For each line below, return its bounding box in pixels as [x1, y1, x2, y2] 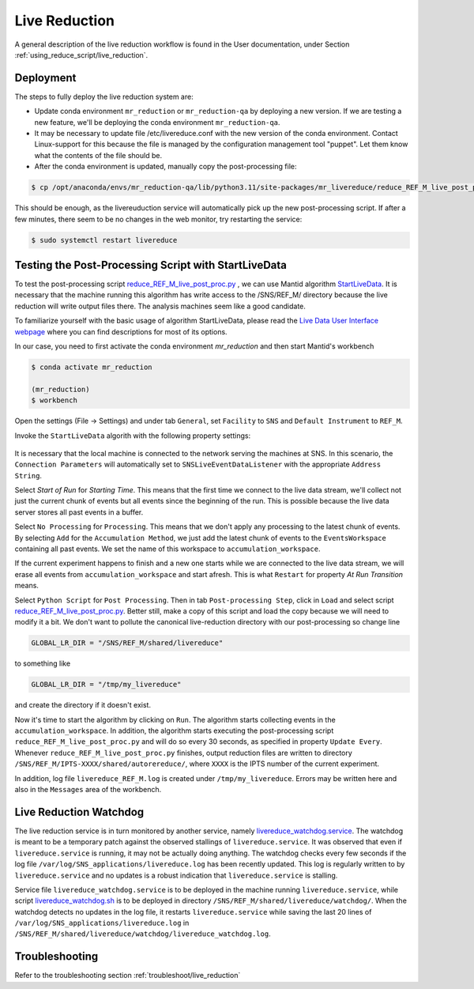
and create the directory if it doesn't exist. [14, 700, 152, 710]
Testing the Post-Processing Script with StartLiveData [14, 258, 288, 272]
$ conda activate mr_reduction [31, 362, 153, 372]
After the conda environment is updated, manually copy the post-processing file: [34, 162, 297, 172]
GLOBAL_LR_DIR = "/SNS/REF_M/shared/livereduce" [31, 639, 224, 647]
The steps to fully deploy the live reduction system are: [14, 92, 194, 101]
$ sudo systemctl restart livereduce [31, 236, 178, 244]
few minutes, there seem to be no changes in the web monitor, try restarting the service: [14, 214, 303, 224]
